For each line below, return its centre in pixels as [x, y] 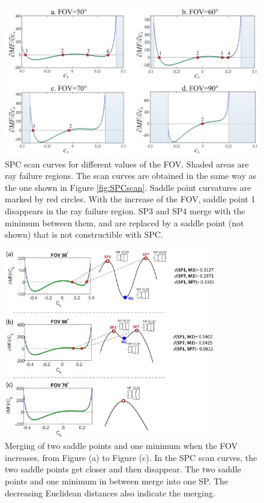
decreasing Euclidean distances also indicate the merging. [110, 492]
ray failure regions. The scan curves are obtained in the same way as [130, 176]
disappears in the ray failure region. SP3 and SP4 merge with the [125, 211]
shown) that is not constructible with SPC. [84, 234]
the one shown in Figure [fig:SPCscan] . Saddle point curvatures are [128, 187]
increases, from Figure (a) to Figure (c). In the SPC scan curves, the [131, 457]
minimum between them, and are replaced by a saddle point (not [124, 222]
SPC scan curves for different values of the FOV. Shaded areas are [127, 164]
